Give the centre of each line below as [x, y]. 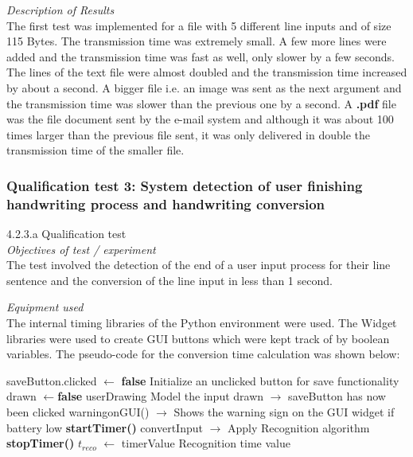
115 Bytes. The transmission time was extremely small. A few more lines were [197, 41]
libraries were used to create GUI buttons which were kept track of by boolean [198, 338]
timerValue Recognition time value [206, 443]
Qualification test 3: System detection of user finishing [185, 185]
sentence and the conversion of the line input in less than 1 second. [169, 280]
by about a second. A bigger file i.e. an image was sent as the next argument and [204, 87]
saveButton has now [337, 396]
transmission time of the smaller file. [95, 150]
